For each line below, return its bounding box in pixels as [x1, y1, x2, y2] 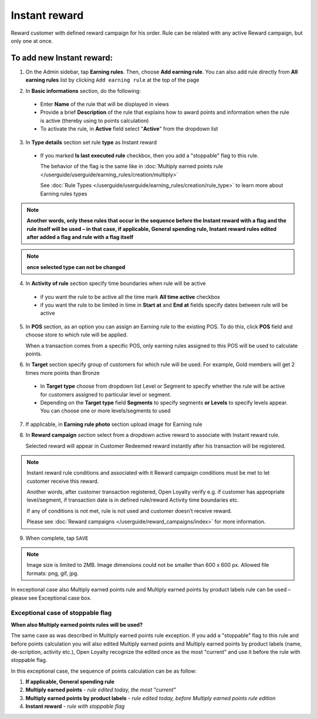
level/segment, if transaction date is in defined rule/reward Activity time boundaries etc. [26, 496, 239, 503]
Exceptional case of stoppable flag [11, 609, 112, 617]
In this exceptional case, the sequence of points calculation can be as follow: [11, 667, 197, 674]
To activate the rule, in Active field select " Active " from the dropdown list [40, 125, 218, 132]
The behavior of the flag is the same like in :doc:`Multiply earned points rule [40, 163, 223, 170]
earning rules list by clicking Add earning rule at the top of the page [25, 76, 200, 83]
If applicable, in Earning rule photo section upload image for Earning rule [25, 421, 203, 428]
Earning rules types [40, 190, 87, 197]
